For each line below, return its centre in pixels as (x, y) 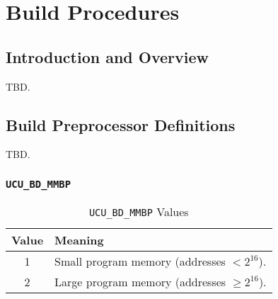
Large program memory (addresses (140, 281)
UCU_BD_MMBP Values (139, 211)
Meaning (79, 239)
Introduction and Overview (108, 56)
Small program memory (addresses (140, 261)
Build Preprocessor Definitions (121, 124)
